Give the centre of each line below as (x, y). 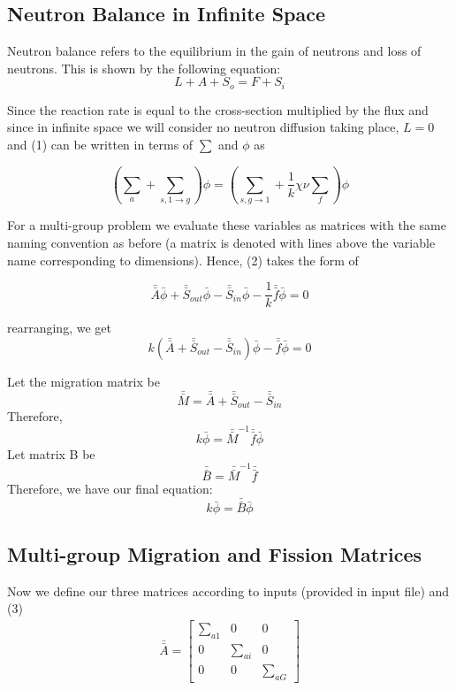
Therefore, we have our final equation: (110, 489)
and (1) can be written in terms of (100, 145)
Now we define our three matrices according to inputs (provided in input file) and (228, 590)
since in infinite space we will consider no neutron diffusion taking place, (203, 127)
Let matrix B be (51, 453)
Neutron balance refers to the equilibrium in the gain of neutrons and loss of (214, 51)
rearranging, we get (59, 328)
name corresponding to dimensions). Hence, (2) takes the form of (183, 260)
